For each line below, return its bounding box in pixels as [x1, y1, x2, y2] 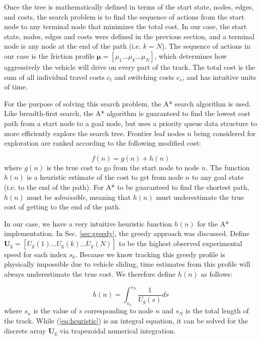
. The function [206, 162, 250, 172]
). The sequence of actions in [161, 41, 250, 51]
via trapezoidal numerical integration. [59, 325, 176, 335]
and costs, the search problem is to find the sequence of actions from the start [4, 11, 244, 22]
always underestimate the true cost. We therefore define [4, 269, 176, 279]
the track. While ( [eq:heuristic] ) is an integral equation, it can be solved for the [4, 315, 248, 325]
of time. [4, 81, 28, 92]
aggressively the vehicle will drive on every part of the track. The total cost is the [4, 61, 255, 72]
